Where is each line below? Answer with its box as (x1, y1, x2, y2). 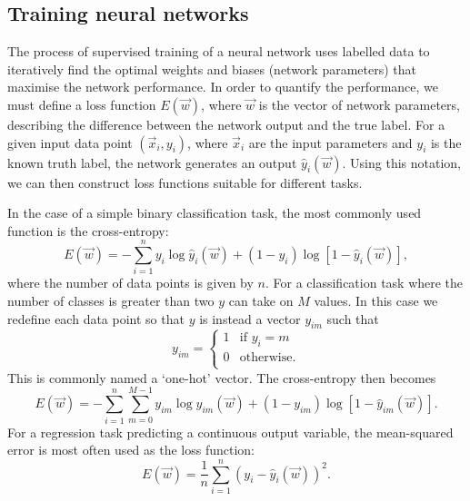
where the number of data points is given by (7, 273, 254, 292)
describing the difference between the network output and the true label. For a (7, 114, 445, 133)
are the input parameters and (248, 133, 413, 152)
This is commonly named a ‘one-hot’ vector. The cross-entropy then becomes (7, 368, 436, 387)
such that (326, 309, 379, 328)
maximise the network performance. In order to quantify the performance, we (7, 77, 439, 96)
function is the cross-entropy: (7, 221, 169, 240)
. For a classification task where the (265, 273, 464, 292)
